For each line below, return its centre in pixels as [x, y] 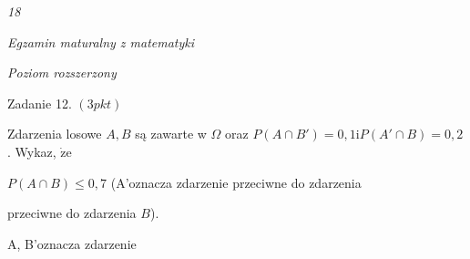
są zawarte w [171, 134]
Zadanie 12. [40, 103]
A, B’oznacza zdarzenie [72, 243]
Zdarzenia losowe [55, 134]
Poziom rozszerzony [62, 73]
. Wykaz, [32, 151]
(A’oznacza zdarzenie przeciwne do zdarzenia [236, 182]
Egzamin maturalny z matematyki [101, 41]
